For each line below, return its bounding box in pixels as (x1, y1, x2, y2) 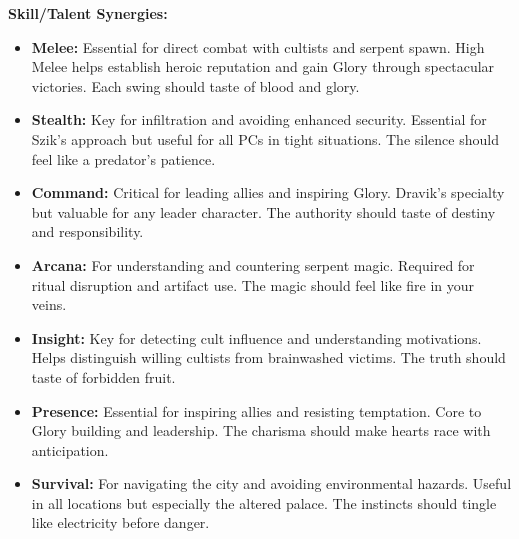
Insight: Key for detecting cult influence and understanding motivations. (31, 327, 482, 348)
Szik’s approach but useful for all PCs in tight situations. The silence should (31, 128, 499, 149)
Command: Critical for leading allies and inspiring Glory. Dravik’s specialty (31, 182, 505, 203)
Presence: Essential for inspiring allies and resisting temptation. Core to (31, 400, 482, 421)
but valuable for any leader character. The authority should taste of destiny (31, 201, 496, 222)
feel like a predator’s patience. (31, 148, 216, 169)
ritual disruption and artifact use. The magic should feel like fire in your (31, 274, 475, 295)
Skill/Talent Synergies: (8, 3, 168, 23)
